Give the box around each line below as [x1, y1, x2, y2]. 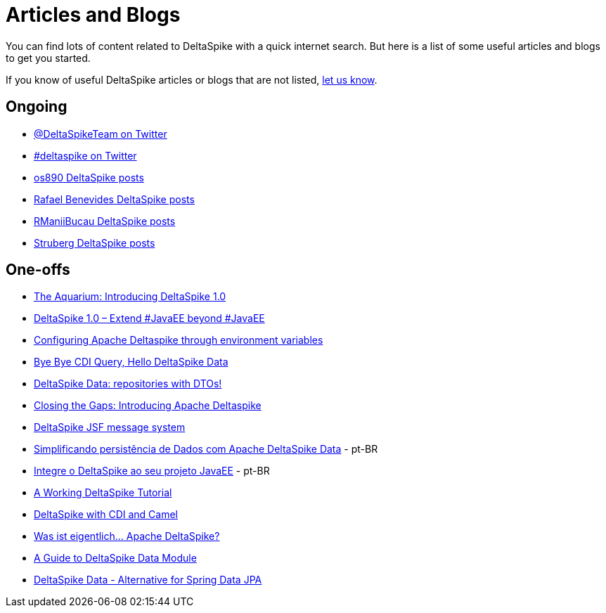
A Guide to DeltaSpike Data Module [34, 552, 197, 564]
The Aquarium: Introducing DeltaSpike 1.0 [34, 290, 226, 303]
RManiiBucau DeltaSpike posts [34, 214, 176, 227]
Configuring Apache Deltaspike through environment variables [34, 334, 323, 347]
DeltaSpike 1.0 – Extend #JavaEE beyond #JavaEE [34, 312, 265, 325]
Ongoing [6, 98, 67, 116]
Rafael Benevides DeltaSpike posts [34, 193, 195, 205]
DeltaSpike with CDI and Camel [34, 508, 179, 521]
